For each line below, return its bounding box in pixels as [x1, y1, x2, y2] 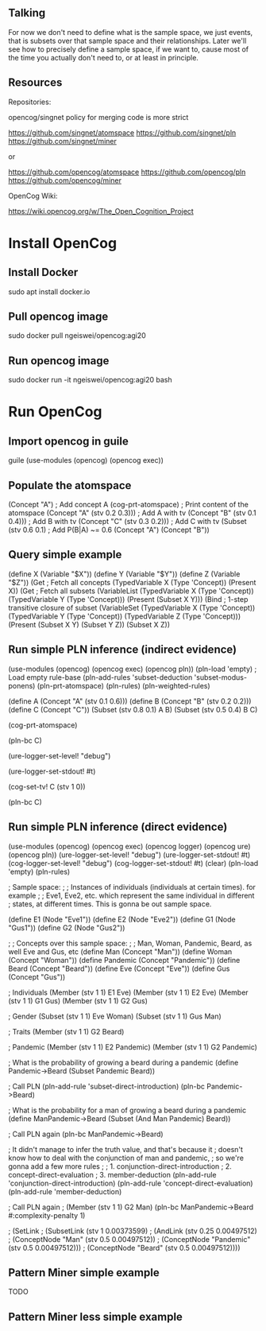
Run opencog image [8, 354, 110, 367]
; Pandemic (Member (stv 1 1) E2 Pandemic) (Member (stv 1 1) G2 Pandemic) [8, 1042, 258, 1052]
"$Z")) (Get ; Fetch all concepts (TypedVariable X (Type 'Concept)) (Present [8, 577, 256, 587]
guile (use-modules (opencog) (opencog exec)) [8, 456, 164, 465]
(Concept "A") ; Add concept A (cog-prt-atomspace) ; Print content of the [8, 500, 249, 510]
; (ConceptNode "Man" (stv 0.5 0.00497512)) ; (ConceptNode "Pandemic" [8, 1234, 251, 1244]
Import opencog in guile [8, 434, 129, 448]
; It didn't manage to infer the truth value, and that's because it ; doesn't [8, 1144, 244, 1154]
